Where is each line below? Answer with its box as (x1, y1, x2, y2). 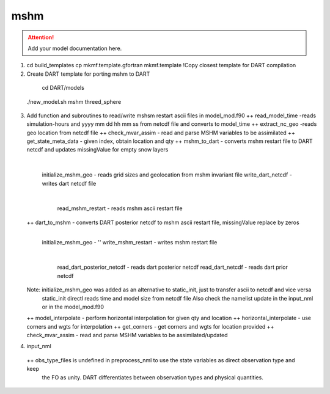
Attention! (28, 34, 54, 41)
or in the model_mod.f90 (42, 303, 104, 310)
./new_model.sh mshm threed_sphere (26, 98, 122, 105)
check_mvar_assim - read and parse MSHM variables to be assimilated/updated (26, 332, 229, 339)
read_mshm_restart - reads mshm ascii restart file (57, 205, 183, 212)
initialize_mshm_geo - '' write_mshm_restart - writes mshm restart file (42, 238, 218, 246)
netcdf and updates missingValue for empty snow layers (26, 146, 169, 153)
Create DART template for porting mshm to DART (26, 70, 150, 78)
